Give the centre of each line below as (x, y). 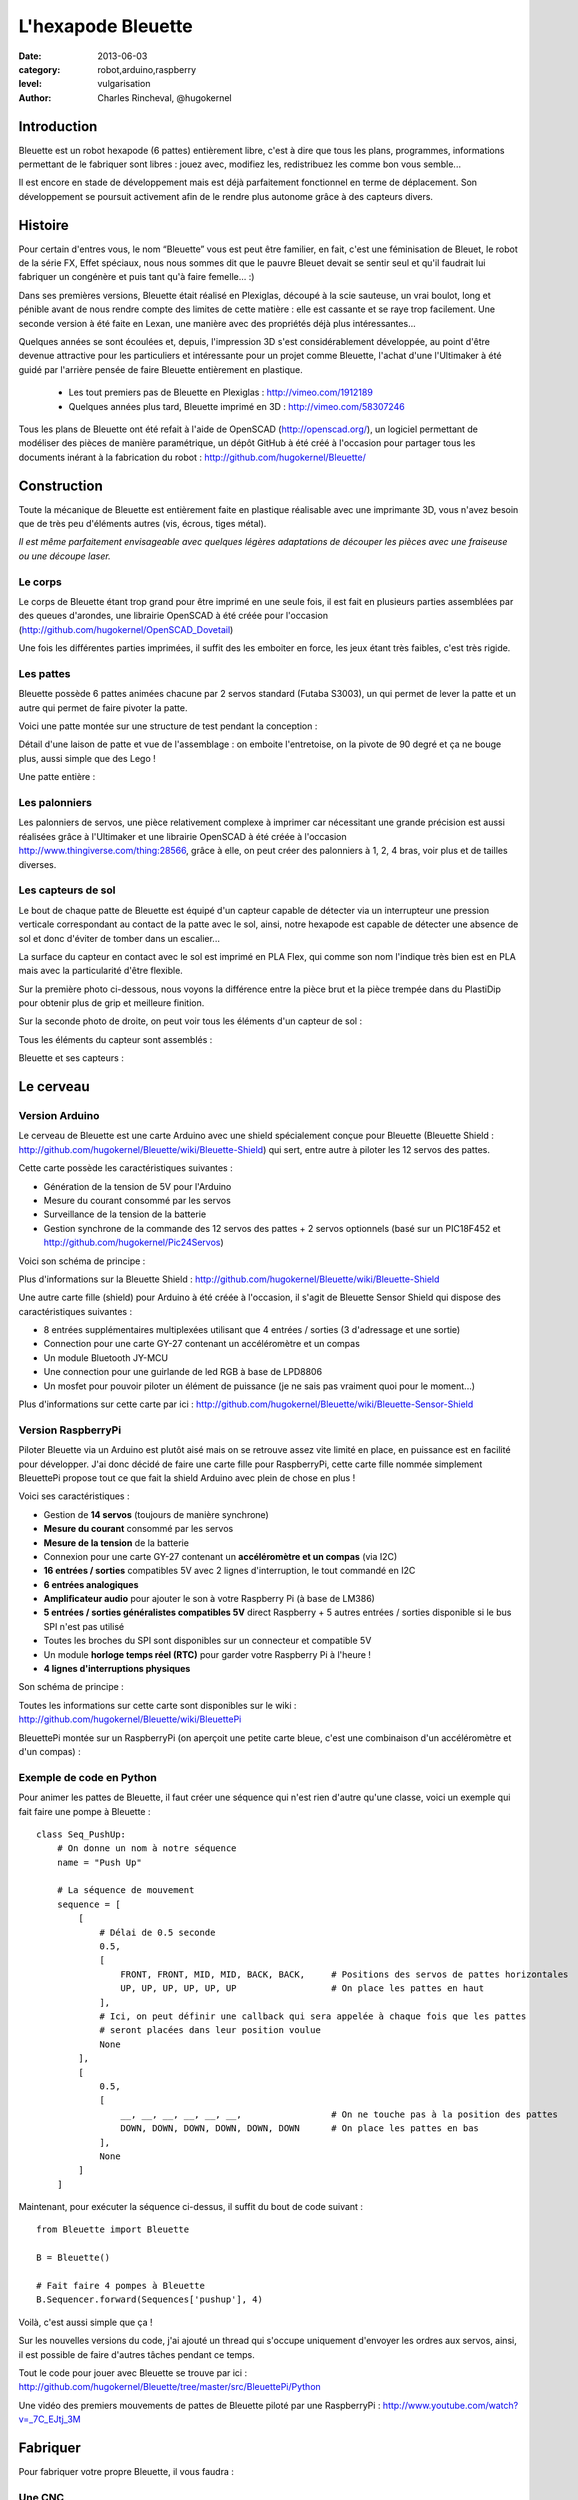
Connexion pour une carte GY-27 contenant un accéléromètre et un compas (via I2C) (220, 1556)
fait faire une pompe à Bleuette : (84, 1811)
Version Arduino (59, 1116)
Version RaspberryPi (70, 1430)
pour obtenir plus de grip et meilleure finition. (111, 1003)
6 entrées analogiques (91, 1584)
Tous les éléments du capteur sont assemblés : (115, 1039)
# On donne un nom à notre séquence (146, 1848)
